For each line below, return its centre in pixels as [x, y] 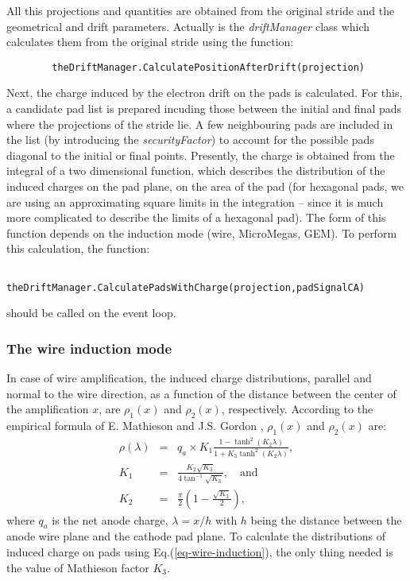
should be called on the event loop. [91, 313]
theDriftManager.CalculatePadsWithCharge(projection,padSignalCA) [186, 287]
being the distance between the [326, 519]
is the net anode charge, [110, 519]
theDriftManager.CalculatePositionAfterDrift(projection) [209, 67]
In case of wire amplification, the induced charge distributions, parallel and [189, 378]
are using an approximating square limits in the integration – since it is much [195, 201]
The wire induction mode [89, 348]
